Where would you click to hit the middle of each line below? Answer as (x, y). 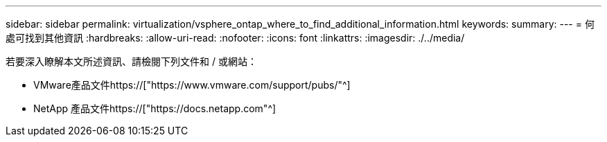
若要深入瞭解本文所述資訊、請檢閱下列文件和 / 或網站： (131, 61)
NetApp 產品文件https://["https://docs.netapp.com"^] (155, 108)
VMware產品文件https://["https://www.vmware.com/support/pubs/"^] (192, 85)
